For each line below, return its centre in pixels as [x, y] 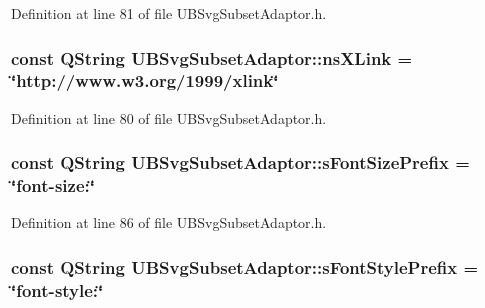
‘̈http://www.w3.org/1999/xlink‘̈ [145, 80]
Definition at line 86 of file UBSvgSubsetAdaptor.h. [169, 222]
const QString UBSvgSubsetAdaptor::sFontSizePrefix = [240, 162]
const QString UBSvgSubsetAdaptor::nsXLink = [212, 57]
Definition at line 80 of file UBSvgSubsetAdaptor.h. [169, 117]
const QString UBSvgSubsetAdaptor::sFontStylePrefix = [245, 266]
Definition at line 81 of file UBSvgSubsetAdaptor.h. [169, 13]
